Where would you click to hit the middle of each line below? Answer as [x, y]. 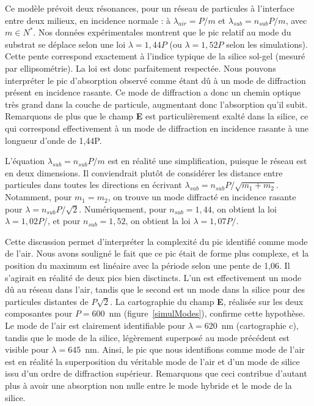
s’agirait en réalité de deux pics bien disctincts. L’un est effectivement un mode [153, 277]
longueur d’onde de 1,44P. [53, 140]
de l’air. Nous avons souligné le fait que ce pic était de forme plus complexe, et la [157, 253]
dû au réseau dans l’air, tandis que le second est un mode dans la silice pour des [155, 289]
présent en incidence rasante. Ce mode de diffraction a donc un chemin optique [153, 92]
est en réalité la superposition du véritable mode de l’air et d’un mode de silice [152, 361]
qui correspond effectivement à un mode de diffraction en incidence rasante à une [157, 128]
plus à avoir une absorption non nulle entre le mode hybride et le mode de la [148, 385]
